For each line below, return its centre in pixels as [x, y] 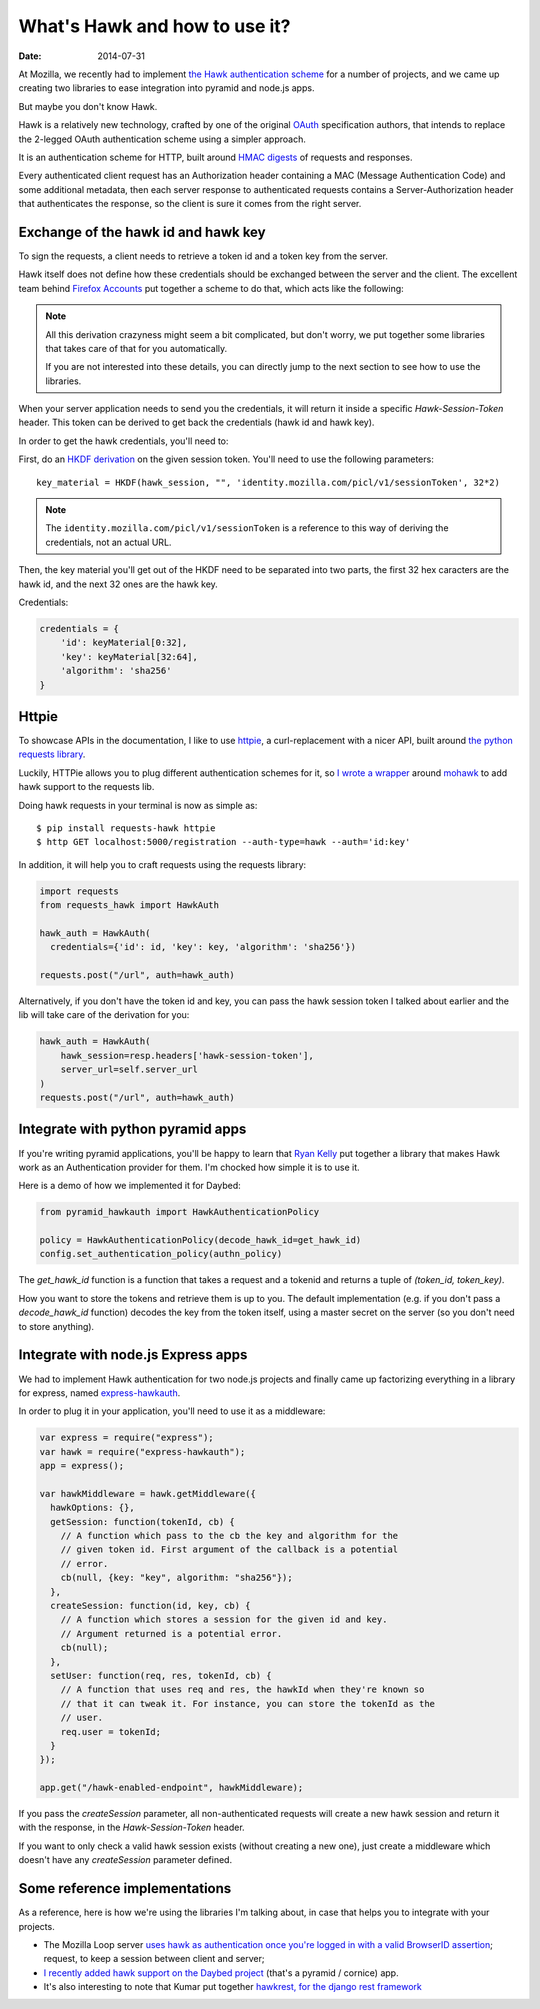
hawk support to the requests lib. [86, 787]
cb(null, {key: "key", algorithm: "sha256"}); [177, 1578]
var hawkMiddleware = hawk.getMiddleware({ [148, 1493]
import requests [79, 891]
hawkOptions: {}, [92, 1508]
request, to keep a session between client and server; [154, 1959]
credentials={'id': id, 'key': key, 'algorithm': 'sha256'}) [203, 947]
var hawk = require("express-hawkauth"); [142, 1451]
